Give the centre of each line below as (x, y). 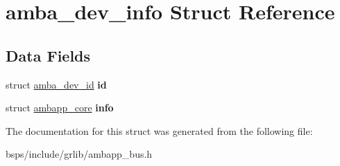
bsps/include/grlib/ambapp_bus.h (79, 154)
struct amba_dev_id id (56, 84)
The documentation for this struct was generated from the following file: (159, 130)
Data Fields (48, 55)
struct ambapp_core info (60, 108)
